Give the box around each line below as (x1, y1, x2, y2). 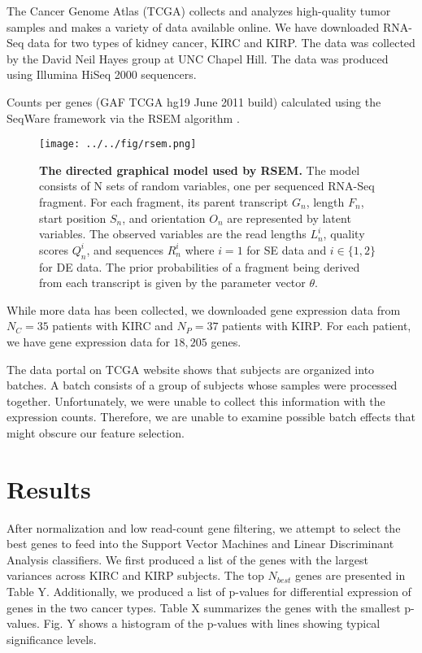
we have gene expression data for (7, 333, 170, 350)
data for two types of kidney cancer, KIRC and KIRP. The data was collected (28, 34, 415, 51)
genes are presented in (295, 567, 406, 584)
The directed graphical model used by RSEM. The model (39, 161, 360, 178)
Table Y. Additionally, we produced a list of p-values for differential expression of (7, 583, 411, 600)
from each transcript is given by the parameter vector (39, 274, 306, 291)
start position (39, 209, 107, 226)
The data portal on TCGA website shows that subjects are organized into (7, 360, 375, 377)
